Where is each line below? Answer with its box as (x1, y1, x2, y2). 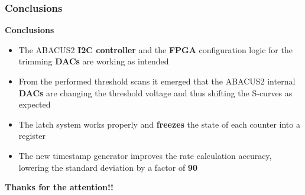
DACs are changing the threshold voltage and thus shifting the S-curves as (18, 86, 293, 99)
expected (18, 98, 51, 110)
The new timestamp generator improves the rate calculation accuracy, (18, 149, 272, 161)
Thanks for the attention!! (5, 181, 113, 193)
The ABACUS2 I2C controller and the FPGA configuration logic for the (18, 43, 293, 56)
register (18, 129, 46, 142)
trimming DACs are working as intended (18, 55, 169, 67)
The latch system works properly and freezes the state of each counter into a (18, 118, 300, 130)
